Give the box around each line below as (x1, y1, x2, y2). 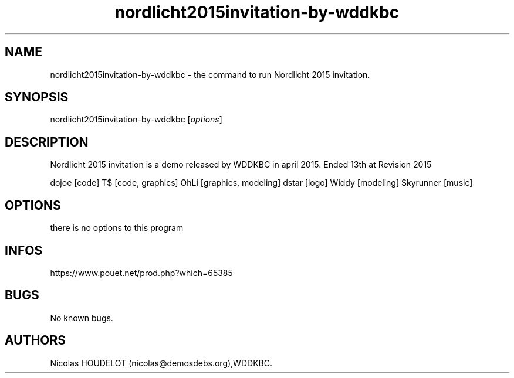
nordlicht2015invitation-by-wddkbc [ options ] (50, 114, 222, 125)
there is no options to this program (50, 223, 184, 233)
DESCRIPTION (5, 134, 89, 149)
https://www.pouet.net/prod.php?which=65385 (50, 267, 233, 278)
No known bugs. (50, 312, 113, 323)
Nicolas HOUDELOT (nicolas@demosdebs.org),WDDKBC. (50, 357, 272, 368)
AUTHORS (5, 333, 66, 348)
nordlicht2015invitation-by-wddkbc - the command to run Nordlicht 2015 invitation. (50, 69, 370, 80)
